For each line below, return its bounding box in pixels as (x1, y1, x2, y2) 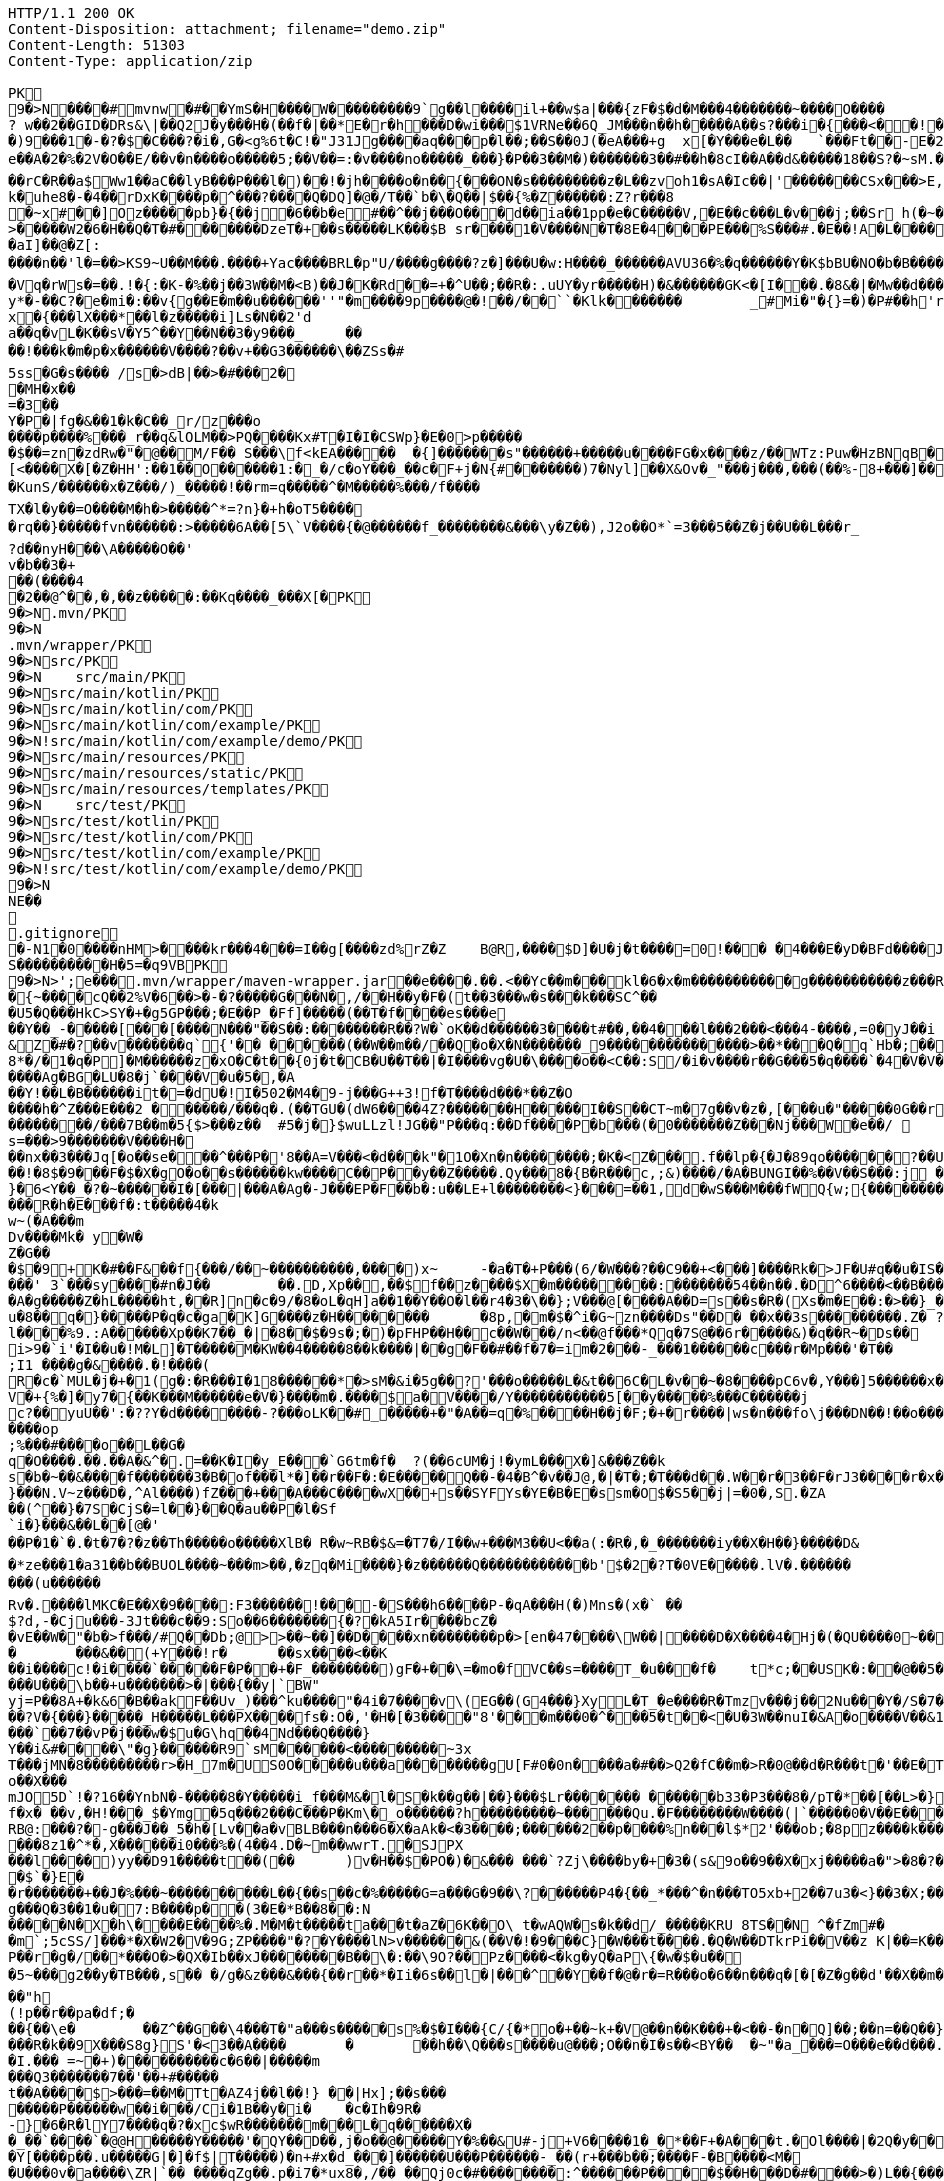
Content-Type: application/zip (8, 53, 253, 69)
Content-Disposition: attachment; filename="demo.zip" (8, 21, 447, 37)
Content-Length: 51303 (8, 37, 186, 53)
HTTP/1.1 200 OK (8, 5, 135, 21)
